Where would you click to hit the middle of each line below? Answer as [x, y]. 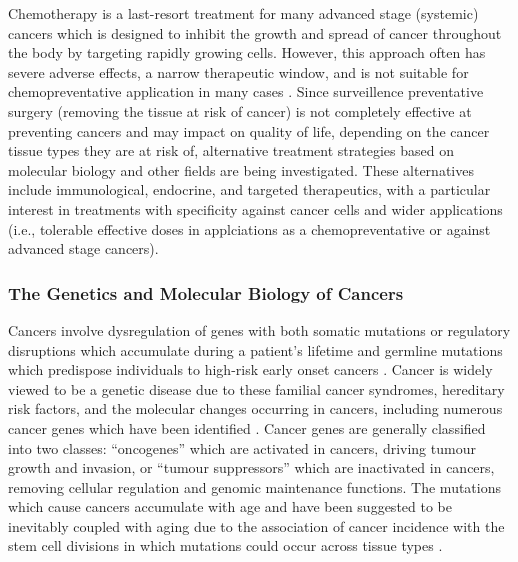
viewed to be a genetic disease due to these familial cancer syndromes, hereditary [256, 388]
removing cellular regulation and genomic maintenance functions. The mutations [255, 486]
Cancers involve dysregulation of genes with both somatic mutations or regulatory [259, 329]
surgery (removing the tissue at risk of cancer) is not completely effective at [240, 110]
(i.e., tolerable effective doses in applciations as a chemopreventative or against [249, 228]
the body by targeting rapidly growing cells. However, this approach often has [247, 52]
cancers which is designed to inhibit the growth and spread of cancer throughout [255, 32]
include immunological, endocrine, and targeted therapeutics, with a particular [249, 189]
